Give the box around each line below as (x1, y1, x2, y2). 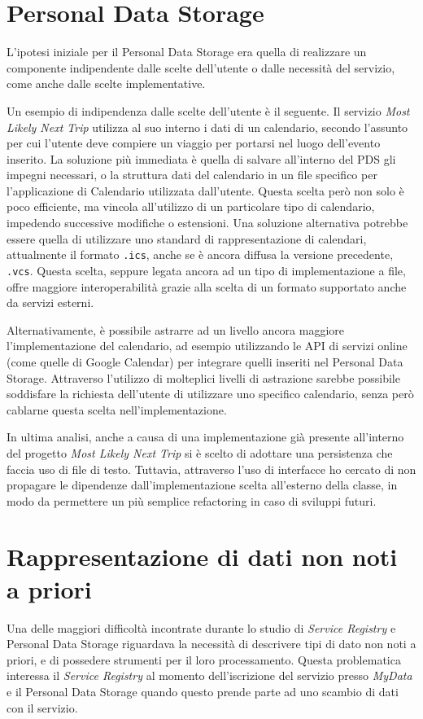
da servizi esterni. (7, 294, 94, 311)
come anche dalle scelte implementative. (7, 75, 206, 92)
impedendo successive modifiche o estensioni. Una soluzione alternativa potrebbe (7, 214, 408, 231)
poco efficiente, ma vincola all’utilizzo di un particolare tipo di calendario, (7, 198, 375, 215)
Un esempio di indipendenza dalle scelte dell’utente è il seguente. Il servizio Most (7, 102, 410, 119)
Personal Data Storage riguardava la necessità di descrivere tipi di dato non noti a (7, 635, 416, 652)
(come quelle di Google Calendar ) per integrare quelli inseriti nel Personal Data (7, 353, 403, 370)
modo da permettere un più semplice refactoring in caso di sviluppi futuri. (7, 492, 377, 509)
